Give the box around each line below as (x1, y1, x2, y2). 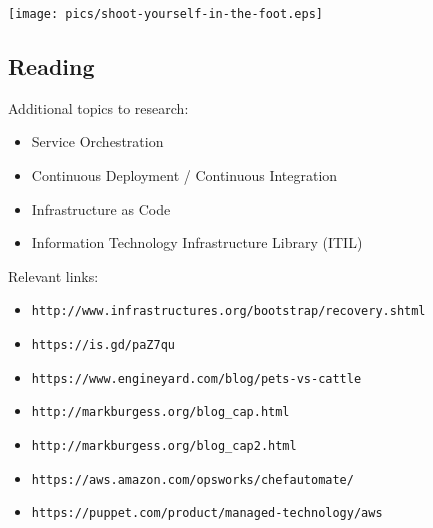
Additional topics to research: (8, 97, 189, 118)
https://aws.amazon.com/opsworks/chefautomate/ (31, 472, 354, 487)
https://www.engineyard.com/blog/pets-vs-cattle (31, 371, 362, 386)
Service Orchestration (31, 131, 164, 152)
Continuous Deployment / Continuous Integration (31, 165, 338, 186)
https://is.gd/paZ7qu (31, 338, 175, 353)
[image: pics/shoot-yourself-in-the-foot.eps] (8, 7, 323, 21)
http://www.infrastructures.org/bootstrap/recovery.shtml (31, 304, 426, 319)
